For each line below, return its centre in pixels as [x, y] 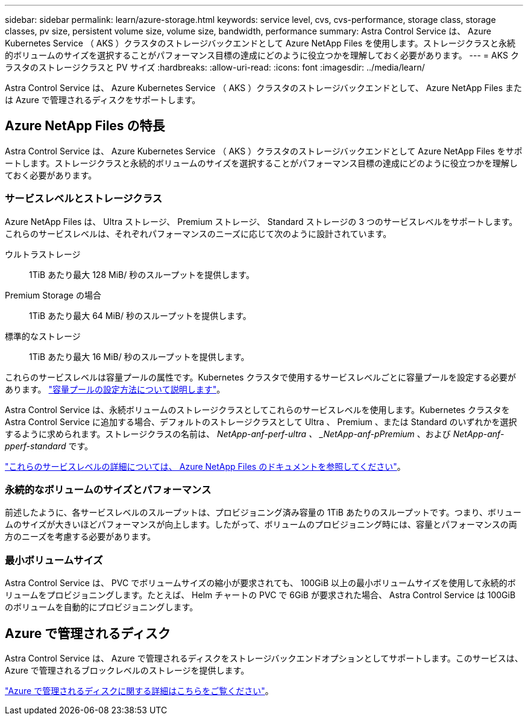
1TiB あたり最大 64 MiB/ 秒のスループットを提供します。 [140, 315]
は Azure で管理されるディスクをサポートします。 [103, 100]
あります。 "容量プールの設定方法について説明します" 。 [115, 389]
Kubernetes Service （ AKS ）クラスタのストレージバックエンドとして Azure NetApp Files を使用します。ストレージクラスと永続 [260, 43]
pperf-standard [36, 446]
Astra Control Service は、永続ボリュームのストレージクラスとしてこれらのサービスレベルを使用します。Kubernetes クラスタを [257, 409]
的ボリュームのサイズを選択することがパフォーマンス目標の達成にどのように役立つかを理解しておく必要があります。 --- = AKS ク [262, 55]
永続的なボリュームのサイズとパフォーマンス [108, 489]
